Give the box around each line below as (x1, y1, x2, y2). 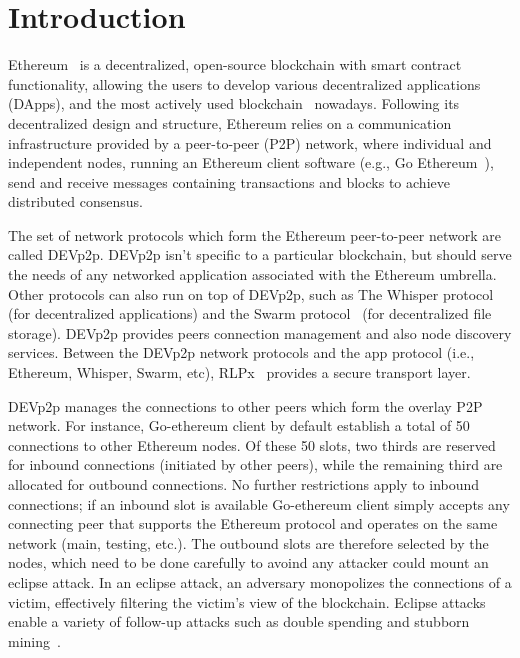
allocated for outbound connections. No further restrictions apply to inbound (8, 474, 480, 494)
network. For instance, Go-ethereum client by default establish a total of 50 (8, 415, 470, 436)
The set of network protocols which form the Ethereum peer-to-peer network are (8, 224, 501, 245)
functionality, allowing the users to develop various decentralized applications (8, 73, 481, 94)
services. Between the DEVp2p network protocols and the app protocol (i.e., (8, 342, 475, 363)
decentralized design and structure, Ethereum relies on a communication (8, 112, 452, 133)
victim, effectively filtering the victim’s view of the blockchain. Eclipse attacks (8, 591, 486, 612)
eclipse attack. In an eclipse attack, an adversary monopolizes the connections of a (8, 571, 512, 592)
